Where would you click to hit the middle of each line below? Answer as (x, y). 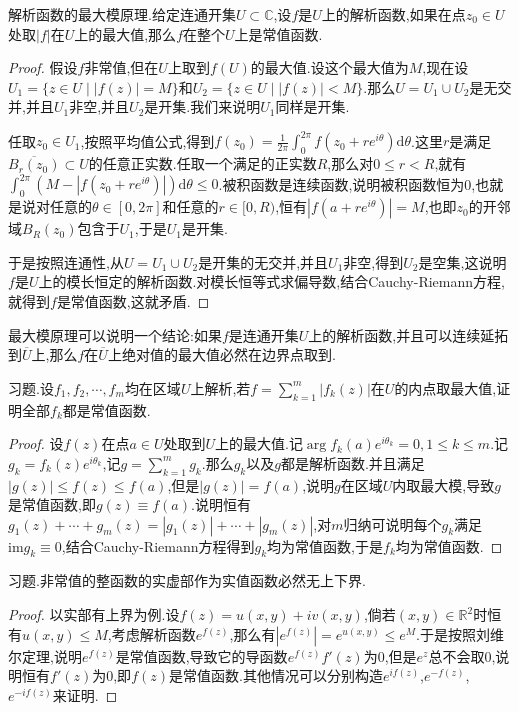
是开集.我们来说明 (202, 106)
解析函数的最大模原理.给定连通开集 (122, 14)
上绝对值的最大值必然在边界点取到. (221, 354)
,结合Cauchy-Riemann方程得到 (158, 545)
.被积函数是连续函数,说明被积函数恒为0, (347, 183)
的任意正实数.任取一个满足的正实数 (202, 163)
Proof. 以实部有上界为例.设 (94, 614)
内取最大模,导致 (443, 484)
